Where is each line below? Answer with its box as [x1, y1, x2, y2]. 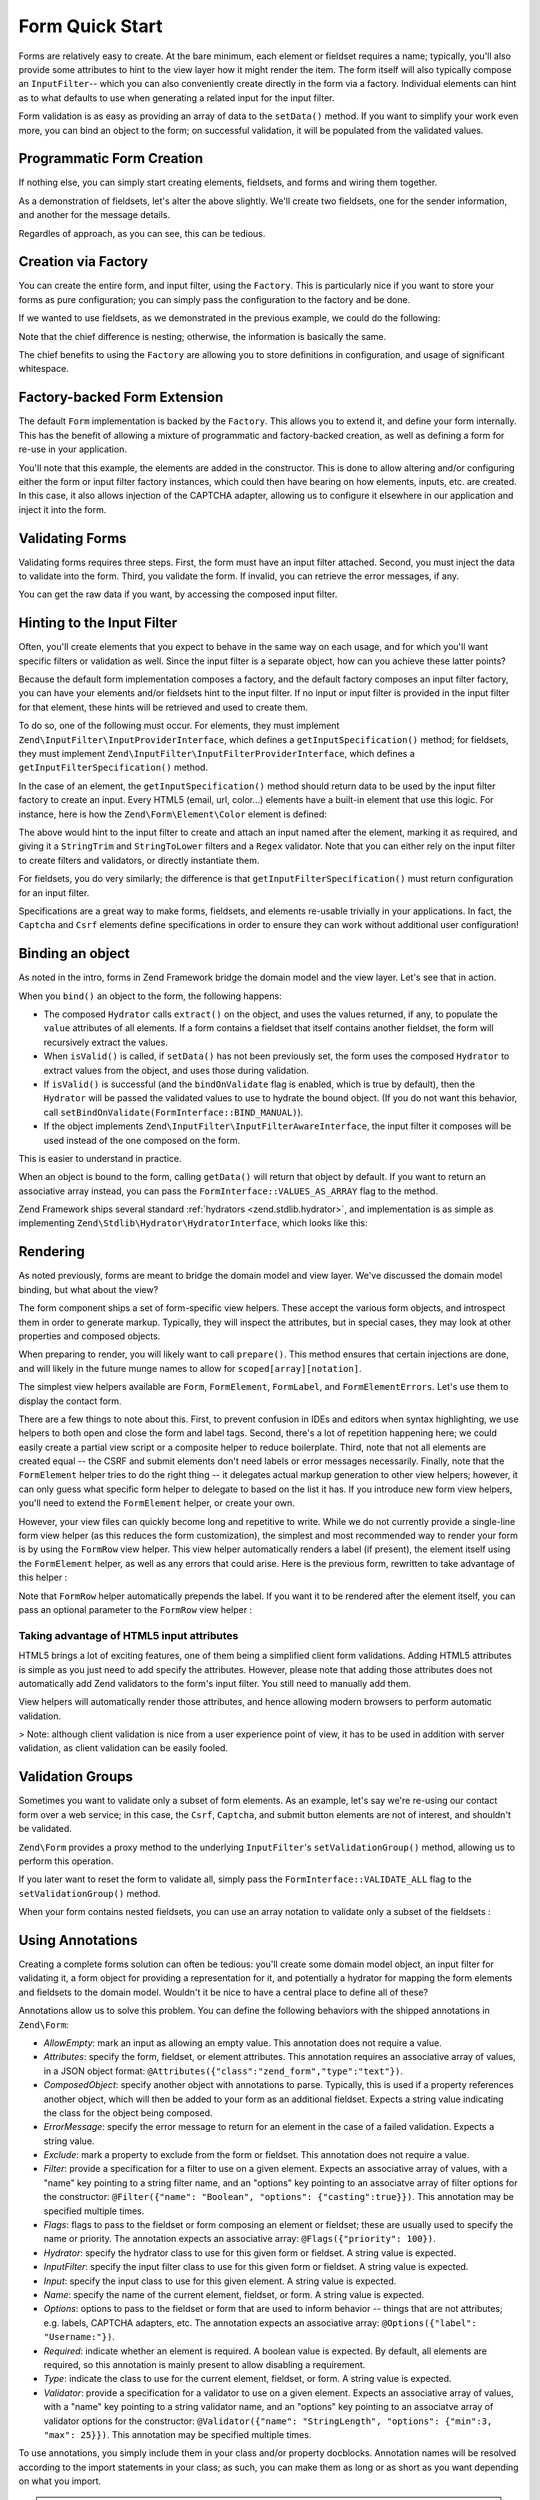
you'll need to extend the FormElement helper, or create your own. [18, 1497, 295, 1509]
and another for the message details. [18, 209, 170, 221]
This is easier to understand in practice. [18, 1152, 182, 1164]
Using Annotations [18, 1931, 138, 1949]
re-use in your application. [18, 443, 127, 455]
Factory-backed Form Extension [18, 389, 224, 406]
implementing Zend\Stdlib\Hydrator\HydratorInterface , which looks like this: [18, 1217, 368, 1229]
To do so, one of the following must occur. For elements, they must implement [18, 720, 340, 732]
